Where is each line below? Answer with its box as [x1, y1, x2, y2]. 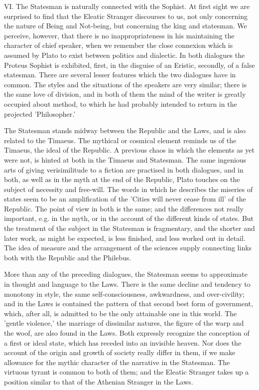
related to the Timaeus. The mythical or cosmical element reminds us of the [4, 135, 237, 145]
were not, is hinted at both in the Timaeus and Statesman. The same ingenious [4, 154, 247, 165]
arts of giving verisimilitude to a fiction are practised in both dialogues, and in [4, 164, 244, 175]
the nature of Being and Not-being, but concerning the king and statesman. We [4, 20, 247, 31]
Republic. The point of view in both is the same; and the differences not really [4, 203, 244, 213]
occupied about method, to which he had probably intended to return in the [4, 98, 237, 109]
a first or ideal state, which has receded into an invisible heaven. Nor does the [4, 337, 242, 348]
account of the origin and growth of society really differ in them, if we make [4, 347, 236, 358]
